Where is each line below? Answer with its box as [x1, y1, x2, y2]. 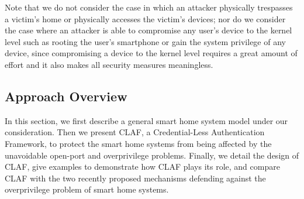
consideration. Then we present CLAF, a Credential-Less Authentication [5, 126, 265, 138]
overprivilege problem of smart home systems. [5, 183, 169, 195]
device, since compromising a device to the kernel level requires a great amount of [5, 47, 298, 59]
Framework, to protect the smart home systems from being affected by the [5, 137, 272, 149]
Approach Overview [5, 87, 127, 105]
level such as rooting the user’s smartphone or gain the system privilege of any [5, 35, 286, 47]
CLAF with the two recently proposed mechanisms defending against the [5, 171, 266, 184]
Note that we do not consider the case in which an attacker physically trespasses [5, 1, 293, 13]
